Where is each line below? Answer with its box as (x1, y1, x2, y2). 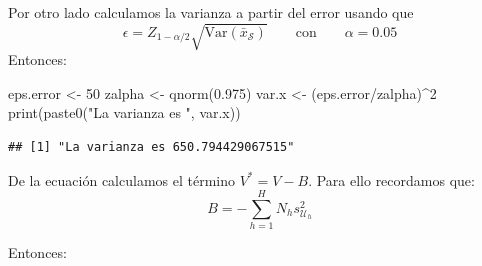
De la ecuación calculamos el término (8, 169, 235, 190)
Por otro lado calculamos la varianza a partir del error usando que (8, 2, 414, 22)
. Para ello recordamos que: (308, 169, 475, 190)
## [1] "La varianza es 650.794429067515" (8, 139, 295, 154)
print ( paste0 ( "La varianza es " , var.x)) (8, 102, 241, 123)
